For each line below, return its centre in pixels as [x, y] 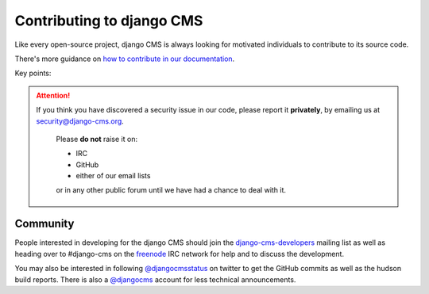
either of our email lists [113, 176]
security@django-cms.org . [80, 121]
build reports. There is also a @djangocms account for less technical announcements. [155, 279]
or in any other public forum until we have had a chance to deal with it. [171, 190]
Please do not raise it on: [97, 139]
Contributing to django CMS [109, 21]
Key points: [33, 73]
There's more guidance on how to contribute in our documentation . [125, 59]
